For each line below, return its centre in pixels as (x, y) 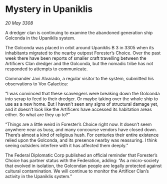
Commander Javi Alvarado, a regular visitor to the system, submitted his (79, 78)
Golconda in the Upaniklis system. (40, 38)
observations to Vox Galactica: (37, 84)
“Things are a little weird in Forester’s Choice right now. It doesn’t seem (78, 124)
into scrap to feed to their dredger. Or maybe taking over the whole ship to (82, 99)
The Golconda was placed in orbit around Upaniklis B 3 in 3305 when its (79, 47)
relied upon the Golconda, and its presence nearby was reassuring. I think (81, 140)
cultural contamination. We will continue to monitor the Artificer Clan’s (77, 171)
